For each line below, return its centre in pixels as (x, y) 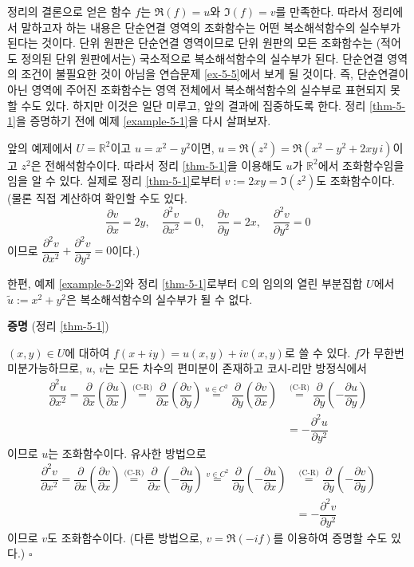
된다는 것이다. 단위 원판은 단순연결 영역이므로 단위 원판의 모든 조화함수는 (190, 43)
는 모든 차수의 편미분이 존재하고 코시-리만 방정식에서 (236, 368)
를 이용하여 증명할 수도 (330, 537)
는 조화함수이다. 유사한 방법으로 (127, 453)
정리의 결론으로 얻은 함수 (69, 11)
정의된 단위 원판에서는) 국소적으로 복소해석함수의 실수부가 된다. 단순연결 (202, 58)
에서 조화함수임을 (361, 165)
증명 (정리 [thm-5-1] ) (58, 326)
